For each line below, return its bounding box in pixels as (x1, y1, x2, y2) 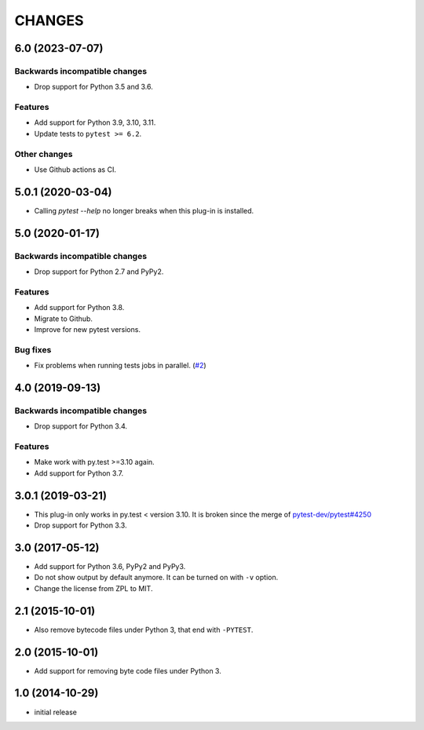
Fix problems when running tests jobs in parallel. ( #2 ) (34, 361, 207, 370)
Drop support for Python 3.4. (34, 422, 128, 431)
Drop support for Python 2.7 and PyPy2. (34, 267, 164, 276)
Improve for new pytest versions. (34, 324, 141, 334)
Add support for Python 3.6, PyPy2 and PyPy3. (34, 562, 186, 571)
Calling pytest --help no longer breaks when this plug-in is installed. (34, 206, 254, 215)
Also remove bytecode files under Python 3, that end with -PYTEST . (34, 625, 254, 634)
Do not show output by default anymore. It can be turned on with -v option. (34, 573, 279, 582)
